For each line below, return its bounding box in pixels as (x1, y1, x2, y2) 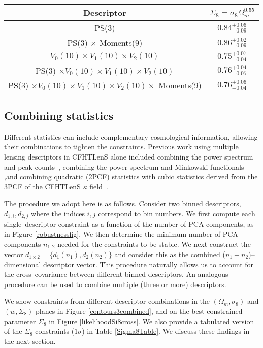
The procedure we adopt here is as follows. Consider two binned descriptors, (4, 198, 241, 209)
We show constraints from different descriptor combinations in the (4, 296, 210, 306)
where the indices (31, 208, 85, 218)
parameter (4, 315, 36, 326)
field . (89, 181, 108, 192)
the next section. (4, 335, 56, 346)
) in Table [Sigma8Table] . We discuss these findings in (82, 326, 250, 336)
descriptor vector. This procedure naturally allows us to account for (43, 259, 254, 269)
